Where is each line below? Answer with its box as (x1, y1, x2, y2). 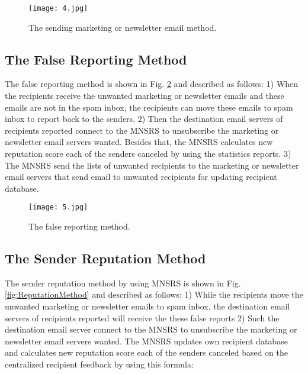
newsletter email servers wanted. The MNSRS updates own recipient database (5, 334, 288, 347)
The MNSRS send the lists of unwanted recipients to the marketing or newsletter (5, 159, 299, 171)
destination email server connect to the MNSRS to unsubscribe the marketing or (5, 323, 297, 336)
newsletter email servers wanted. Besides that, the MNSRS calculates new (5, 136, 273, 148)
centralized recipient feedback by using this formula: (5, 358, 194, 370)
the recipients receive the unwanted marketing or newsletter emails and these (5, 89, 284, 102)
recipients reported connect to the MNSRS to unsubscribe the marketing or (5, 124, 279, 136)
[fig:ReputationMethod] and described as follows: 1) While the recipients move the (5, 288, 303, 301)
